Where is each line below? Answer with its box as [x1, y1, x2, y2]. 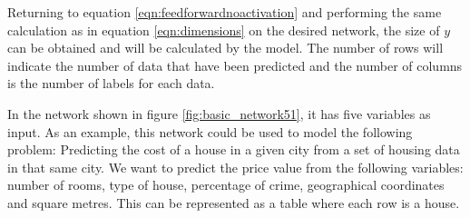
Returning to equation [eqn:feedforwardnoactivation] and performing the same [7, 3, 442, 21]
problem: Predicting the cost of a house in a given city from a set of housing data [7, 140, 460, 159]
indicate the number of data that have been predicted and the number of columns [7, 55, 463, 74]
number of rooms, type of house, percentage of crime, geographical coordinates [7, 175, 445, 194]
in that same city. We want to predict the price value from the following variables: [7, 157, 464, 176]
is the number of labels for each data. [7, 74, 215, 93]
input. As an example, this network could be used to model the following [7, 122, 413, 141]
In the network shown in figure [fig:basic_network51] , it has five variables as [7, 104, 431, 123]
